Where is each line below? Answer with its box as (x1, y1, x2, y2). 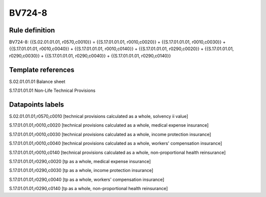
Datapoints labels (9, 100, 64, 109)
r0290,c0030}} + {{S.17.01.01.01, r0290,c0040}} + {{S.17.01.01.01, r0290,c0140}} (9, 53, 171, 58)
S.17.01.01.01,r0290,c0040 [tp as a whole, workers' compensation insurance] (9, 176, 165, 182)
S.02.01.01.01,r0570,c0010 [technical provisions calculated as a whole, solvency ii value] (9, 113, 188, 119)
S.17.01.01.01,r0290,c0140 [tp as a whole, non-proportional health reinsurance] (9, 186, 168, 192)
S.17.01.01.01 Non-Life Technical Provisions (9, 87, 96, 93)
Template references (9, 65, 75, 74)
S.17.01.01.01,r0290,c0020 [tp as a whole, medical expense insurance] (9, 159, 151, 164)
